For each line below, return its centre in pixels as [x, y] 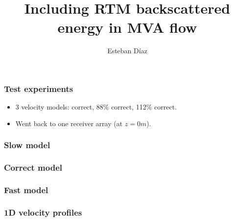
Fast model [26, 190]
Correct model [33, 167]
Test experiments [39, 88]
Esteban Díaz [127, 51]
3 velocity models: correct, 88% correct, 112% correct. [96, 107]
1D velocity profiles [43, 212]
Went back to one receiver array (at [69, 123]
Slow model [27, 145]
